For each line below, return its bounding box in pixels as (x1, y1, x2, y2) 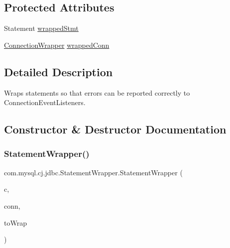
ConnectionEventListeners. (4, 97, 86, 108)
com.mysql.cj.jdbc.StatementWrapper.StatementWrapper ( (4, 167, 183, 177)
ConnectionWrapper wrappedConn (4, 39, 110, 50)
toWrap (4, 217, 27, 228)
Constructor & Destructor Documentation (4, 122, 227, 137)
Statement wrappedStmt (4, 23, 79, 33)
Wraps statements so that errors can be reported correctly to (4, 87, 190, 98)
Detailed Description (4, 64, 113, 79)
